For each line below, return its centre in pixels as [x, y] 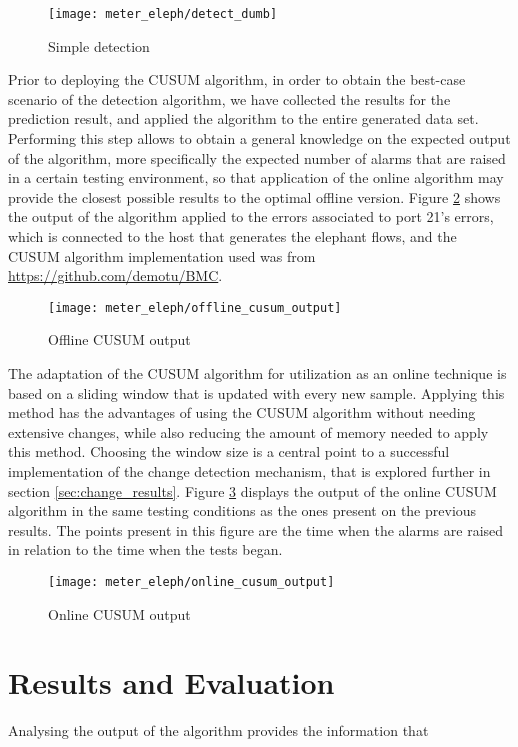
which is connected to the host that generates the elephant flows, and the [232, 236]
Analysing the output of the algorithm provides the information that [218, 730]
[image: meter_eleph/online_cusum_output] [191, 581]
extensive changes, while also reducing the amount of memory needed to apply [248, 431]
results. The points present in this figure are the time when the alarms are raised [256, 529]
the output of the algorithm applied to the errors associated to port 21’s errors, [251, 216]
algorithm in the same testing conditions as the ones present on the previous [242, 510]
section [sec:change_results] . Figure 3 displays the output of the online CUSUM [252, 490]
